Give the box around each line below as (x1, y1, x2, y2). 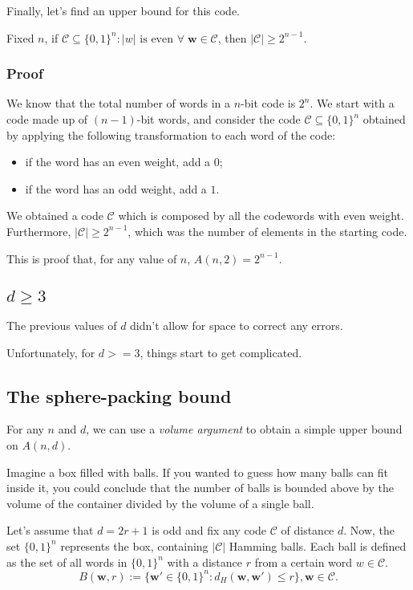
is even (140, 33, 173, 45)
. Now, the (343, 522, 395, 539)
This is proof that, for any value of (6, 250, 177, 267)
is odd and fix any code (152, 522, 267, 539)
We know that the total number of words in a (6, 95, 230, 112)
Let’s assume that (6, 522, 94, 539)
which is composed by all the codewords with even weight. (118, 207, 404, 224)
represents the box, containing (60, 537, 209, 554)
